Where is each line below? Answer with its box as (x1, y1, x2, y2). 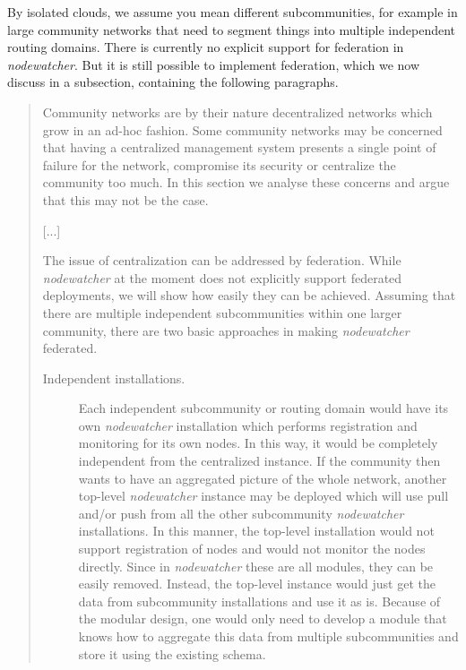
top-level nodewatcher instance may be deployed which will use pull (78, 486, 449, 505)
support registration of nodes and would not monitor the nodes (78, 539, 426, 558)
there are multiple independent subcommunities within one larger (42, 303, 402, 322)
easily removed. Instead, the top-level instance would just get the (78, 574, 436, 593)
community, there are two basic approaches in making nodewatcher (42, 321, 410, 339)
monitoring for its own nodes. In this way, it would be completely (78, 434, 438, 452)
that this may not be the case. (42, 190, 209, 209)
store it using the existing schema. (78, 644, 266, 663)
